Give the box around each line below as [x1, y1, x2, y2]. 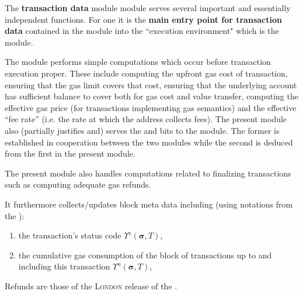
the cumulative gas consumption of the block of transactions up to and [18, 248, 272, 261]
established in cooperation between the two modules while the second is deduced [5, 136, 293, 148]
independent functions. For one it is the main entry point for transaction [5, 13, 282, 25]
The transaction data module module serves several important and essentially [5, 2, 291, 13]
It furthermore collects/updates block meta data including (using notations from [5, 198, 293, 210]
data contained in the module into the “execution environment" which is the [5, 25, 279, 37]
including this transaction [18, 260, 110, 272]
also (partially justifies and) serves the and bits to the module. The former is [5, 124, 280, 136]
